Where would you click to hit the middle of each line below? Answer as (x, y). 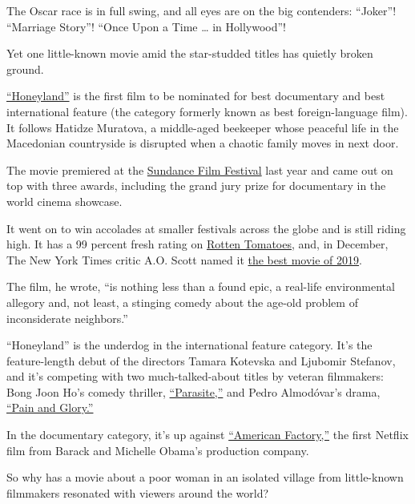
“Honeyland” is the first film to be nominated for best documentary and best (196, 96)
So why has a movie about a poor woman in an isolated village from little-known (205, 477)
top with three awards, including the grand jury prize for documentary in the (196, 185)
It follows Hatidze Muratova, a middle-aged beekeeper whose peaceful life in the (203, 127)
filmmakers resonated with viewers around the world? (138, 492)
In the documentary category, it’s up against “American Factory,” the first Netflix (207, 435)
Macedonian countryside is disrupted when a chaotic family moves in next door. (203, 143)
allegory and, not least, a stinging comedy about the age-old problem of (182, 302)
